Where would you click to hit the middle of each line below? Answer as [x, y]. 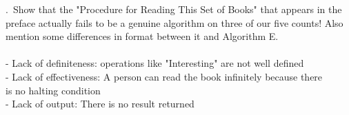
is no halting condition [53, 90]
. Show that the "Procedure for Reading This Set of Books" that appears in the [174, 9]
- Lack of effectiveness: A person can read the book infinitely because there [164, 76]
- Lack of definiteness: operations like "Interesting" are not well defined [155, 63]
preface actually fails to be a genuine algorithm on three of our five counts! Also [174, 22]
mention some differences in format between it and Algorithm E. [142, 36]
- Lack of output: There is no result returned [100, 104]
